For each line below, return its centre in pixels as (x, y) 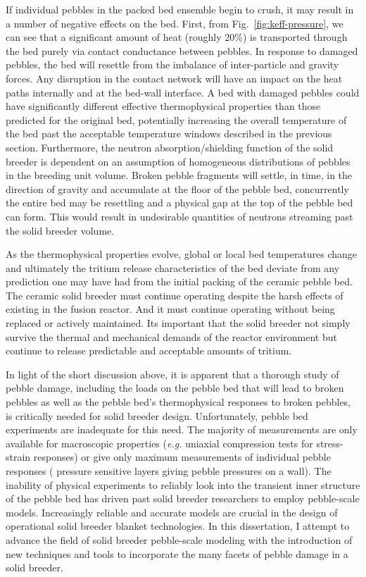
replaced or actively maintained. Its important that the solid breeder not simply (178, 323)
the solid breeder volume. (60, 230)
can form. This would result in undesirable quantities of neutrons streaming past (179, 216)
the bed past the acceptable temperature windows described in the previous (169, 134)
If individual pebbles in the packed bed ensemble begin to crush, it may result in (180, 9)
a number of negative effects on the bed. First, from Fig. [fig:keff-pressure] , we (175, 23)
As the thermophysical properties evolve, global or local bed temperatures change (182, 254)
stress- (330, 443)
